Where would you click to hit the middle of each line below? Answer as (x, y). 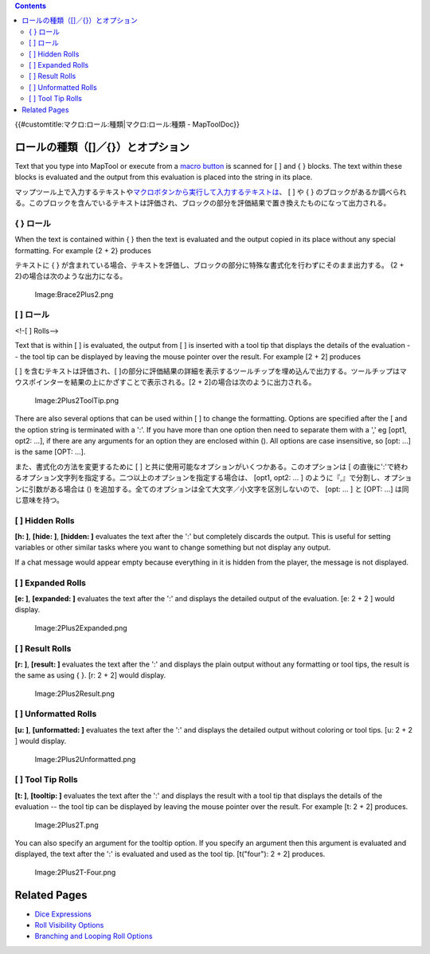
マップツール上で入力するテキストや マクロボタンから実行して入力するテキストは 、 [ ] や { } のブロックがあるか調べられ (211, 192)
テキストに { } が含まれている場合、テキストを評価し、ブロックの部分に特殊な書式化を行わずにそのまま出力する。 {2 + (209, 265)
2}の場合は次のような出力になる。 (71, 276)
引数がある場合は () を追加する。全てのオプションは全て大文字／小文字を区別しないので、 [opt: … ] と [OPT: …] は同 (219, 489)
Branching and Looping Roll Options (94, 936)
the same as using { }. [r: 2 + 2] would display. (90, 675)
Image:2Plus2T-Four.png (75, 872)
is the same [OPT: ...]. (50, 452)
